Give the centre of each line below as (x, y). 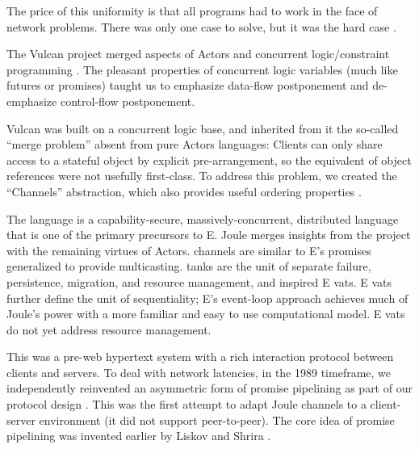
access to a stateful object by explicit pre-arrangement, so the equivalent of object (209, 159)
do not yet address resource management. (109, 329)
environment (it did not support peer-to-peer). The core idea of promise (217, 420)
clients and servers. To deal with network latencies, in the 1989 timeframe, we (199, 372)
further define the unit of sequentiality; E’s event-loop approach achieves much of (207, 298)
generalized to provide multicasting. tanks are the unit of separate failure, (189, 266)
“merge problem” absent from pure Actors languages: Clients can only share (195, 144)
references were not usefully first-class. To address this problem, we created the (202, 176)
